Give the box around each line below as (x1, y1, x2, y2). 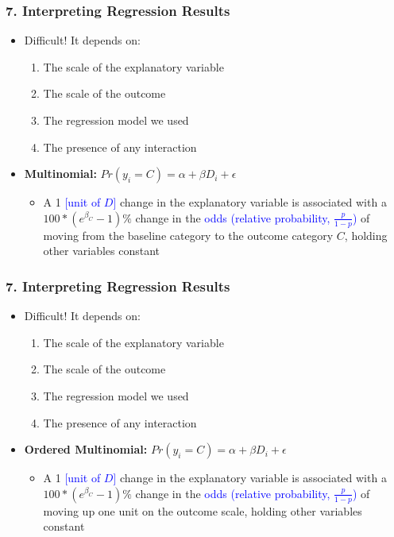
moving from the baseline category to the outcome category (43, 226, 334, 243)
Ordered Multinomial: (24, 441, 148, 458)
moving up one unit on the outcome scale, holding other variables (43, 502, 362, 519)
